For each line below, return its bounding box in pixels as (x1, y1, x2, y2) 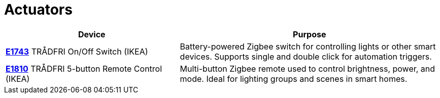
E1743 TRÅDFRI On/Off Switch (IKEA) (6, 46, 148, 57)
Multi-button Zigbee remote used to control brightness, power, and (180, 63, 435, 74)
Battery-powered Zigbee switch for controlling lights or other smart (180, 41, 436, 52)
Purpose (293, 29, 326, 39)
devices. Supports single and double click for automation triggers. (180, 51, 432, 62)
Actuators (4, 1, 73, 18)
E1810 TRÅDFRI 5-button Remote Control (6, 63, 162, 74)
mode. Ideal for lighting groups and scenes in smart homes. (180, 73, 408, 84)
